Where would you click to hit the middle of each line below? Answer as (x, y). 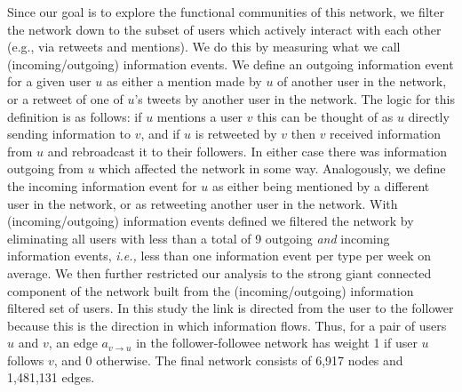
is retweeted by (236, 134)
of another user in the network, (362, 81)
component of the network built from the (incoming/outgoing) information (211, 290)
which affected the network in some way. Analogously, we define (272, 168)
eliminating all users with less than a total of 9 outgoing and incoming (199, 238)
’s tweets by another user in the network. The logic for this (295, 98)
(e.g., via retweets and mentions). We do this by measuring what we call (204, 47)
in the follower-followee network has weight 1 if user (277, 343)
